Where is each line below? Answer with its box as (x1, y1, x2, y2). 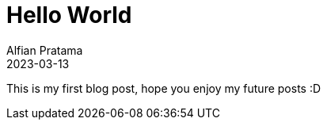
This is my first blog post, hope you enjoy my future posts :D (6, 81, 321, 95)
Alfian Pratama (6, 43, 83, 57)
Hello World (6, 2, 132, 29)
